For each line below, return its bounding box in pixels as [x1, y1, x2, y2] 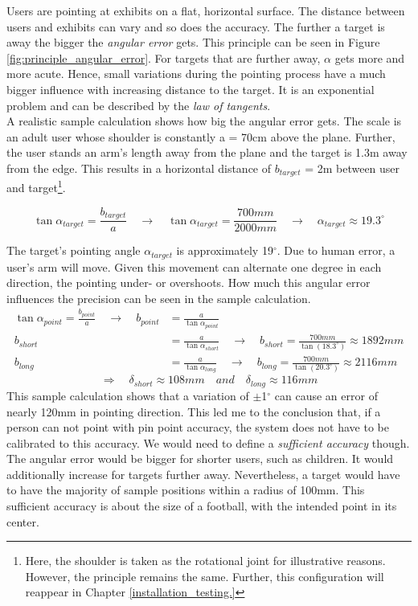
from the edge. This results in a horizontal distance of [6, 159, 272, 176]
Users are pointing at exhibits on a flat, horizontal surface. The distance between [6, 2, 405, 18]
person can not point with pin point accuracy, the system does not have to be [6, 419, 389, 436]
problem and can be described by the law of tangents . [6, 96, 271, 113]
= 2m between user [305, 159, 400, 176]
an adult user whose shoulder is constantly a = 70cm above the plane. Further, [6, 128, 395, 145]
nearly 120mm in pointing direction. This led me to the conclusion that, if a [6, 403, 381, 420]
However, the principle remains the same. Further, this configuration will [25, 567, 384, 584]
